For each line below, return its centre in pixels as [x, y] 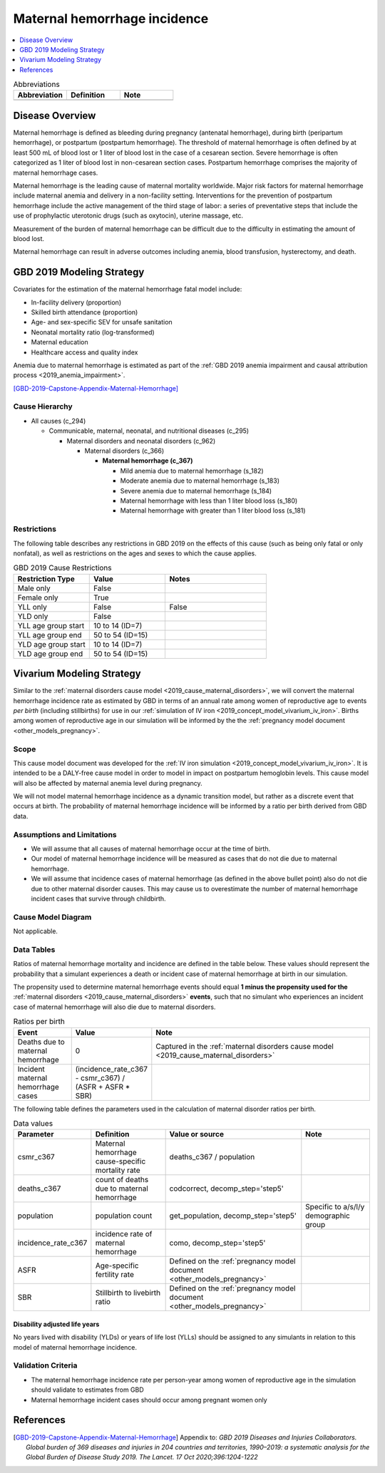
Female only [38, 597]
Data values [33, 1124]
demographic [328, 1216]
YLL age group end [50, 635]
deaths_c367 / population [212, 1157]
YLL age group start [51, 625]
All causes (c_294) [58, 421]
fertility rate [115, 1275]
